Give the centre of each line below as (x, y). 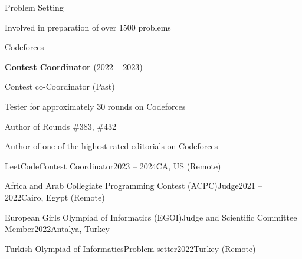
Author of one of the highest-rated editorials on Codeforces (111, 146)
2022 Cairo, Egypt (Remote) (55, 197)
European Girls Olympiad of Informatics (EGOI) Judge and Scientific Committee (151, 217)
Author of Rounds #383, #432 (60, 126)
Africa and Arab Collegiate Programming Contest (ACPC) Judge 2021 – (134, 186)
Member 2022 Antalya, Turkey (57, 229)
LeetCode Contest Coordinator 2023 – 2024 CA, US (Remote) (113, 165)
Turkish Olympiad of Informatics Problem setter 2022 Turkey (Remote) (130, 248)
